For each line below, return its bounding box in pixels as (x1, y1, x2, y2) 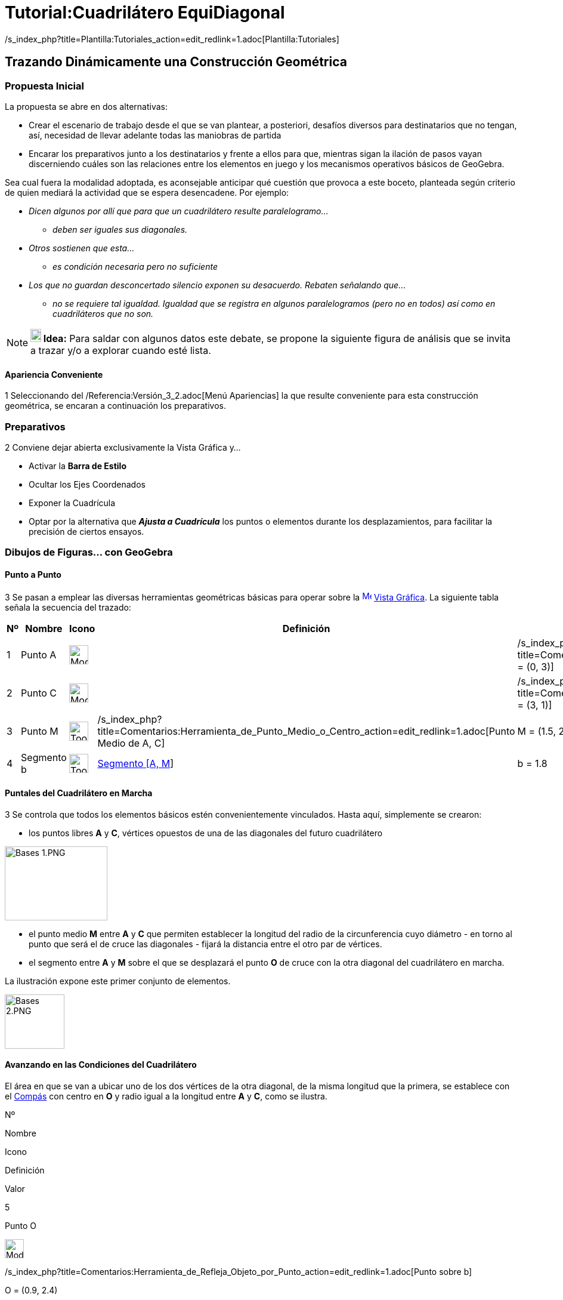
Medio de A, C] (97, 737, 165, 749)
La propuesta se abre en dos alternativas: (5, 101, 168, 112)
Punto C (21, 686, 57, 699)
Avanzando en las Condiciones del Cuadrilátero (5, 1059, 197, 1070)
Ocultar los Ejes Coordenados (29, 479, 146, 489)
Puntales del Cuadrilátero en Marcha (5, 788, 153, 799)
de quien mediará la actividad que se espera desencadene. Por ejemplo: (5, 187, 289, 198)
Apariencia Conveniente (5, 369, 103, 380)
